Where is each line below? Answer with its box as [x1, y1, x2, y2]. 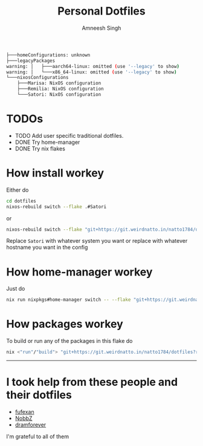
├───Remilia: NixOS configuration [17, 86, 104, 92]
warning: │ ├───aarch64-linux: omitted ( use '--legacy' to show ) [6, 63, 180, 69]
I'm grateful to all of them [6, 433, 69, 440]
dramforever [14, 421, 47, 428]
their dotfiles [6, 388, 72, 402]
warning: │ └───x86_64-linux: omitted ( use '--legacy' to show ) [6, 69, 177, 75]
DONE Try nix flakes [14, 144, 65, 152]
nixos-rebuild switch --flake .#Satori [6, 203, 107, 210]
